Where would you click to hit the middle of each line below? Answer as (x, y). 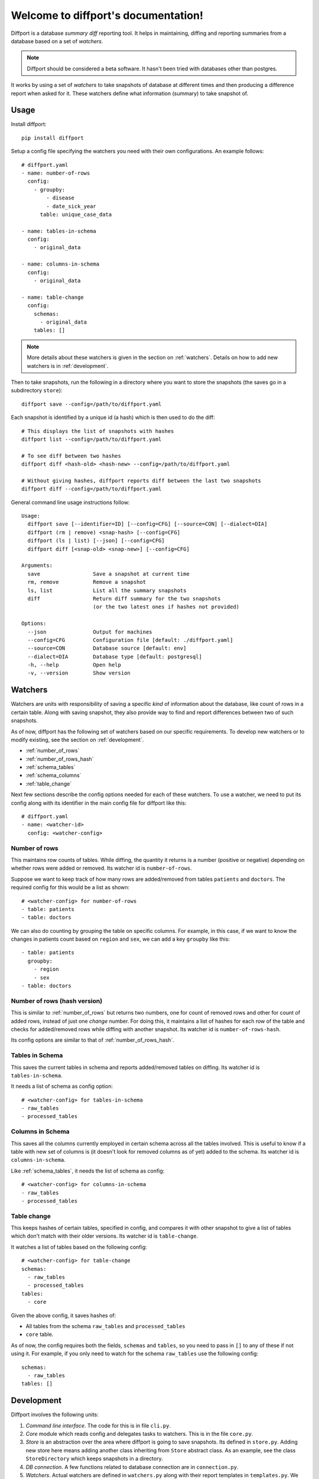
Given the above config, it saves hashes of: (64, 1315)
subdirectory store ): (37, 390)
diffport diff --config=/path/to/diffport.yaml (92, 489)
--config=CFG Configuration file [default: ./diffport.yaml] (130, 640)
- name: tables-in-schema (59, 231)
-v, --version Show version (79, 673)
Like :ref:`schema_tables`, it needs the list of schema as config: (88, 1171)
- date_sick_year (71, 206)
